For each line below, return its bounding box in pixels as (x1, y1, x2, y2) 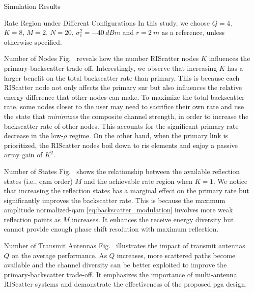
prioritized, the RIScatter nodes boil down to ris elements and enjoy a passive (4, 140, 238, 150)
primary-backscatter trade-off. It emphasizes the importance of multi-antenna (4, 269, 237, 279)
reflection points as (4, 214, 61, 224)
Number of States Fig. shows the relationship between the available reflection (4, 166, 240, 176)
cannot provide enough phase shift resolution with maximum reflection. (4, 224, 219, 234)
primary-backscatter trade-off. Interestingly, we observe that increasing (4, 62, 217, 73)
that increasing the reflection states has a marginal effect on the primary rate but (4, 185, 250, 196)
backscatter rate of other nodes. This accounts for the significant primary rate (4, 120, 239, 131)
